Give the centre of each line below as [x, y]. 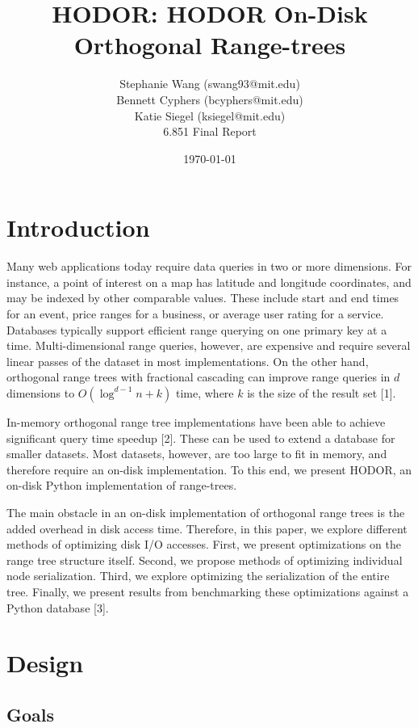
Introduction [78, 227]
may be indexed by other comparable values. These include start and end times [203, 298]
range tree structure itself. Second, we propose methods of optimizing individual [205, 560]
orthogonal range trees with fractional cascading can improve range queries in [199, 377]
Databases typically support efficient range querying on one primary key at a [197, 329]
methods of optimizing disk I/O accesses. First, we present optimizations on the [204, 544]
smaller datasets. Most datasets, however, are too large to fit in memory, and [197, 454]
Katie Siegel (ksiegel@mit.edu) [210, 115]
